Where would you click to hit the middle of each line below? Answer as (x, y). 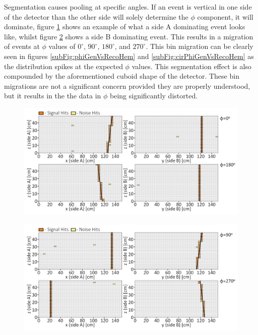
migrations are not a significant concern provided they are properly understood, (127, 86)
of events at (22, 46)
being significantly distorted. (154, 96)
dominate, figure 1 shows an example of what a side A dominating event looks (125, 26)
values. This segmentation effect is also (191, 66)
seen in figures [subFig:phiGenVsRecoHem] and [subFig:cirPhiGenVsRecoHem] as (129, 56)
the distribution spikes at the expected (63, 66)
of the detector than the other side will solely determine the (96, 16)
